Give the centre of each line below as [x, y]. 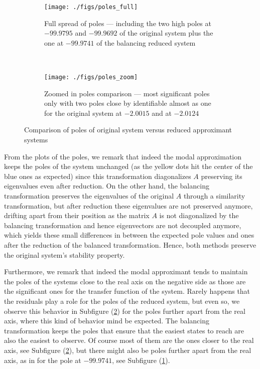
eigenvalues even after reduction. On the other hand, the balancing [107, 186]
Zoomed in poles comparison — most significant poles [127, 93]
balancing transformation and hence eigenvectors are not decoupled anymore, [123, 225]
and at [162, 113]
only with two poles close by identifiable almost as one [128, 103]
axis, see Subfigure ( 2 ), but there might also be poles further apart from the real [128, 350]
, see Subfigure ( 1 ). [141, 360]
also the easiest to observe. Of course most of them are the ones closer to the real [129, 340]
